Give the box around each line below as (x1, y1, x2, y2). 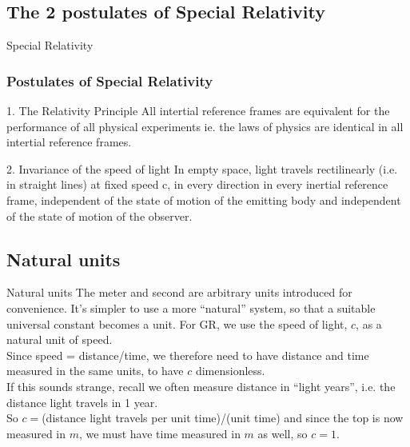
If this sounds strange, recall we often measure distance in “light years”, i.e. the (6, 377, 396, 394)
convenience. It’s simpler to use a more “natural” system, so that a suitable (6, 299, 376, 316)
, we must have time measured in (78, 425, 241, 441)
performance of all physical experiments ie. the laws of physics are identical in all (6, 118, 404, 134)
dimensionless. (195, 362, 265, 379)
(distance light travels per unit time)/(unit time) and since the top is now (42, 409, 404, 426)
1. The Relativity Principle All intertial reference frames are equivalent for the (6, 102, 390, 119)
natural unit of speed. (6, 331, 113, 348)
